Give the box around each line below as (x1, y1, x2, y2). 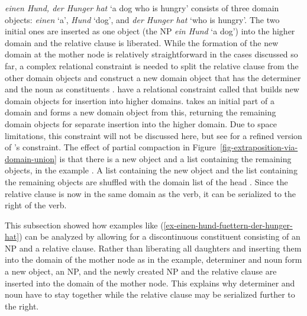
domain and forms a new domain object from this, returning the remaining (5, 106, 276, 118)
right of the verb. (5, 199, 67, 211)
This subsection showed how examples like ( (5, 218, 164, 231)
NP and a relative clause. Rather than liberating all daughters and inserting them (5, 241, 302, 254)
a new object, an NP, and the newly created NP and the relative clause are (5, 265, 277, 278)
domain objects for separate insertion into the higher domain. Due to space (5, 117, 277, 130)
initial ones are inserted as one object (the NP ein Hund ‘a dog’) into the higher (5, 25, 295, 37)
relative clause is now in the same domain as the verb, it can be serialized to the (5, 187, 296, 199)
